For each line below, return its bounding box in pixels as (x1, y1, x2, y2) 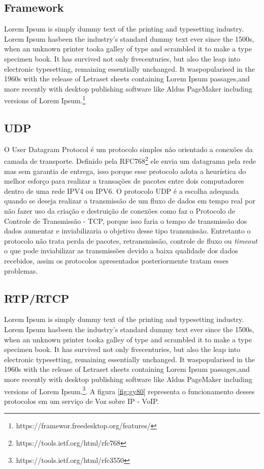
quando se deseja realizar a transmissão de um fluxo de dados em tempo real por (4, 195, 255, 206)
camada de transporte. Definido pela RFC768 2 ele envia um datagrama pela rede (4, 154, 256, 166)
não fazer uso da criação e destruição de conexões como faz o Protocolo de (4, 206, 236, 216)
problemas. (4, 265, 38, 276)
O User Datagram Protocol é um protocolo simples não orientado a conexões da (4, 143, 253, 154)
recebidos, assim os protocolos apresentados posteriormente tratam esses (4, 255, 229, 266)
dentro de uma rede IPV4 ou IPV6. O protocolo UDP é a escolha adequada (4, 185, 239, 196)
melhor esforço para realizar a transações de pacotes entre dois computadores (4, 175, 244, 186)
